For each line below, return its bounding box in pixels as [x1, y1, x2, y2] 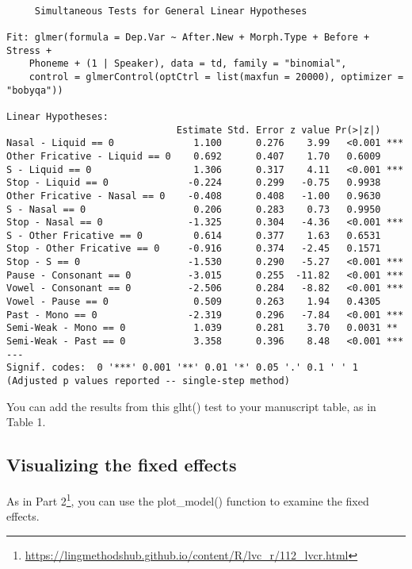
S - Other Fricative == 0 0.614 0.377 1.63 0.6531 [6, 229, 381, 241]
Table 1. [6, 413, 46, 430]
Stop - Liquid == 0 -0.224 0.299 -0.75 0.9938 [6, 177, 381, 189]
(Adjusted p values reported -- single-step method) [6, 375, 290, 387]
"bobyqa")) [6, 84, 63, 96]
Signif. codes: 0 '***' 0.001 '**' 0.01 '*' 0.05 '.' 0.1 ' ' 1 [6, 362, 358, 374]
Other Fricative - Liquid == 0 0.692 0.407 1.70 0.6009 [6, 150, 381, 162]
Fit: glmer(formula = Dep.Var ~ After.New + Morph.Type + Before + [6, 31, 370, 43]
